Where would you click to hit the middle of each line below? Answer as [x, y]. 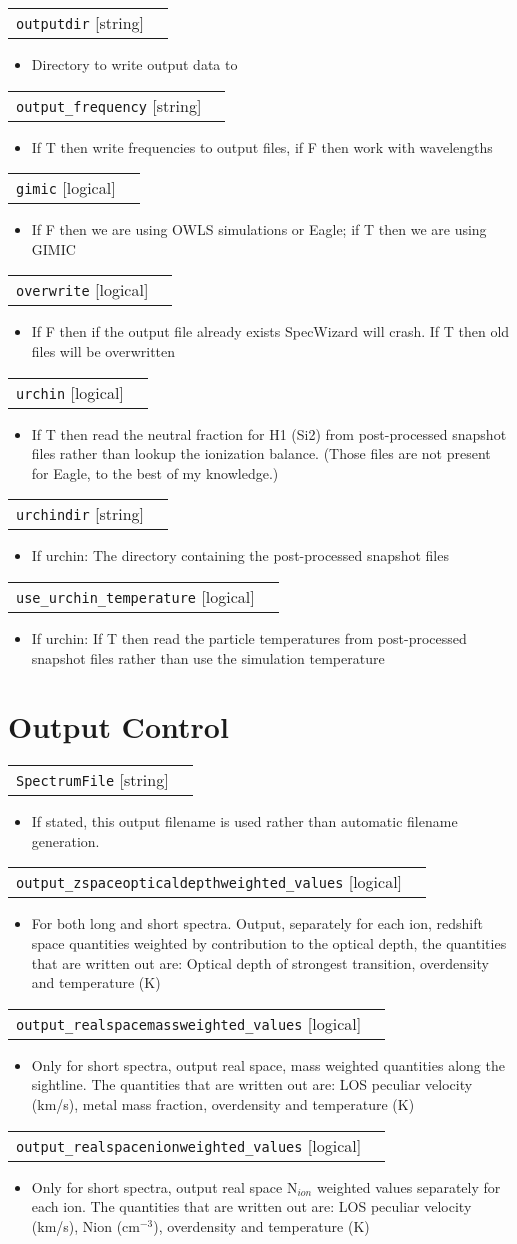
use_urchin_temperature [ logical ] [135, 596]
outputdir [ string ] [80, 22]
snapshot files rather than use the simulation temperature [208, 657]
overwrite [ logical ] [82, 290]
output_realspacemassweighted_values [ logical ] [189, 1023]
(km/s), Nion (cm [85, 1225]
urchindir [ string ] [80, 514]
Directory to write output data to [134, 64]
